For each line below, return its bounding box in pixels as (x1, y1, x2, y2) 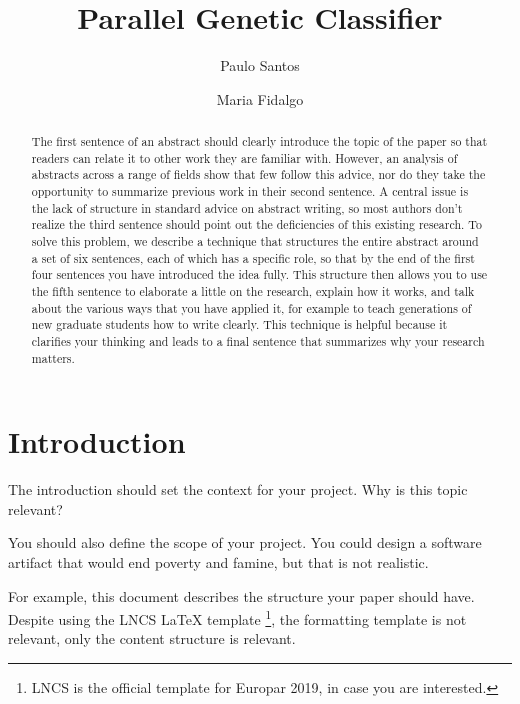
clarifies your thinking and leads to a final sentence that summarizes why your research (31, 332, 485, 349)
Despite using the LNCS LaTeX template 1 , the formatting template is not (8, 606, 467, 629)
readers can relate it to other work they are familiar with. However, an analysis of (31, 149, 458, 166)
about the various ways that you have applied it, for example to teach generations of (31, 299, 472, 316)
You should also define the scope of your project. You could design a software (8, 532, 482, 553)
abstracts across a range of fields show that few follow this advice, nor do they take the (31, 166, 486, 183)
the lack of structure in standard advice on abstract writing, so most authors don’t (31, 199, 463, 216)
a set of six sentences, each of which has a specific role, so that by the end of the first (31, 249, 475, 266)
